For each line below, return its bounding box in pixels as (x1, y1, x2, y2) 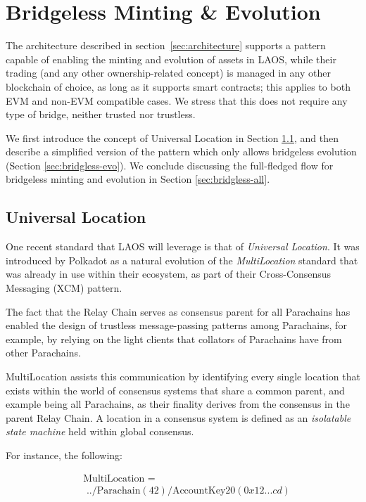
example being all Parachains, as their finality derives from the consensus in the (6, 397, 350, 411)
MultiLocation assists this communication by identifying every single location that (6, 369, 360, 384)
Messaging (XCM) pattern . (6, 281, 122, 295)
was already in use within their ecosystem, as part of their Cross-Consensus (6, 266, 332, 281)
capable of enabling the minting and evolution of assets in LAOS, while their (6, 51, 336, 66)
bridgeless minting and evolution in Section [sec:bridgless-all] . (6, 172, 270, 186)
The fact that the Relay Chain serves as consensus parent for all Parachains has (6, 304, 351, 318)
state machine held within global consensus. (6, 424, 194, 439)
